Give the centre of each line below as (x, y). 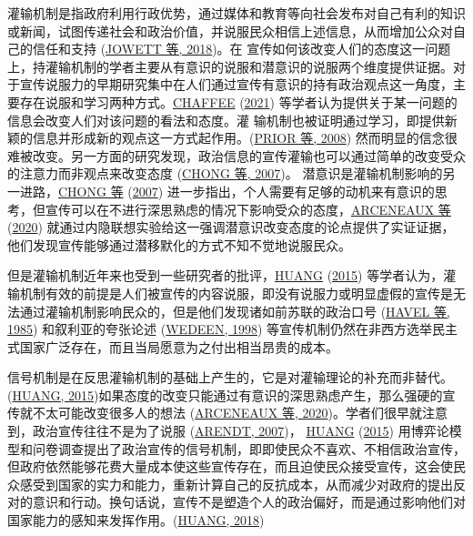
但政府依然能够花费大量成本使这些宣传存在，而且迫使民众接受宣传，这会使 (230, 466)
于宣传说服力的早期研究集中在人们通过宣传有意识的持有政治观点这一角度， (230, 84)
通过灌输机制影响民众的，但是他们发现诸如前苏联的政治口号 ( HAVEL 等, (235, 311)
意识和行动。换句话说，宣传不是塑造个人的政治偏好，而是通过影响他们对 (249, 502)
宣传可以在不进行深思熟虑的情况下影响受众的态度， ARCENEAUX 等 (248, 209)
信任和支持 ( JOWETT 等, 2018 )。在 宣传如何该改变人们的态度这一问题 (242, 49)
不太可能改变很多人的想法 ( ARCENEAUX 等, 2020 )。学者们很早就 (227, 413)
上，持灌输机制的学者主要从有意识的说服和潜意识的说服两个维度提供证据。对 (236, 66)
